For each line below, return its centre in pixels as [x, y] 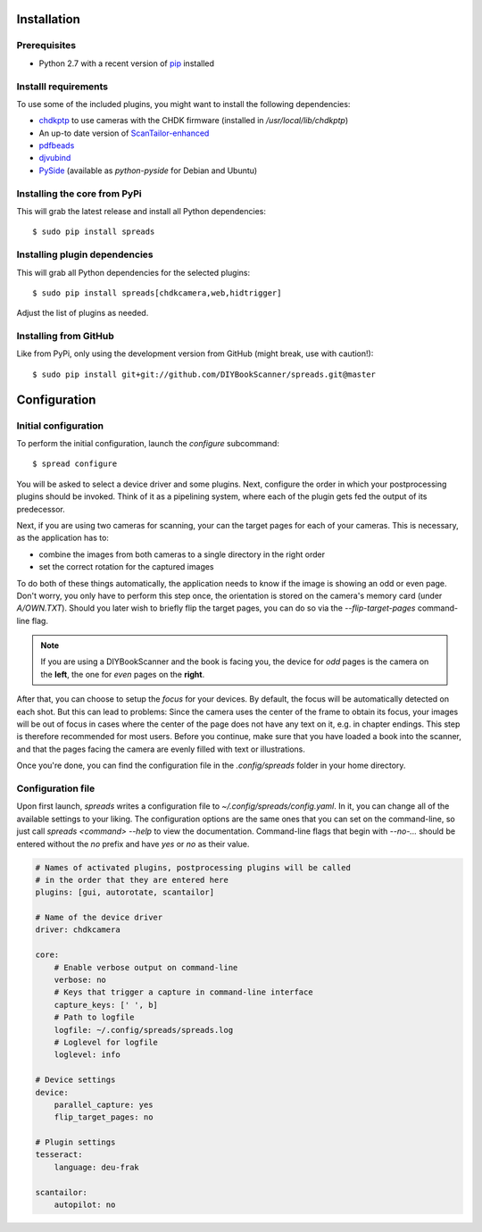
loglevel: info [87, 1055]
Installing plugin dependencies [85, 254]
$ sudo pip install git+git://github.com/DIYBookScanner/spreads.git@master [204, 374]
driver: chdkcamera [78, 930]
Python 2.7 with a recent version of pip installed [126, 63]
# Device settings [75, 1080]
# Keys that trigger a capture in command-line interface [183, 992]
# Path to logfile [94, 1017]
